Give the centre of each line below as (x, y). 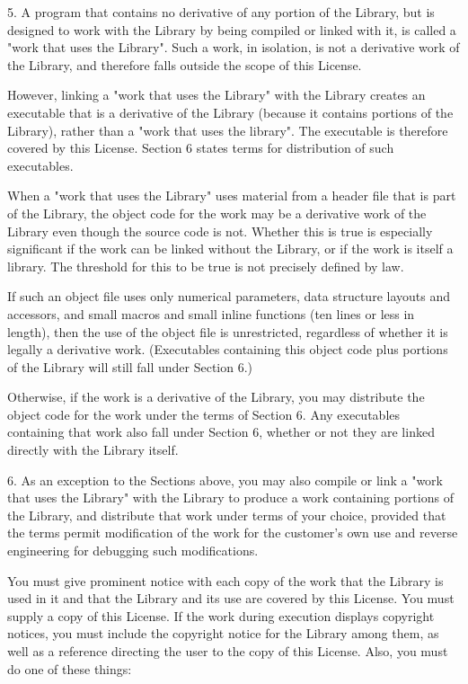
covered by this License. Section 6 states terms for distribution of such (201, 148)
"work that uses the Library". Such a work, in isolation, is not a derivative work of (234, 47)
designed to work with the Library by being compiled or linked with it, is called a (232, 29)
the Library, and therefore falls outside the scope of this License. (185, 64)
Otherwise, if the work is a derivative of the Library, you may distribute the (216, 397)
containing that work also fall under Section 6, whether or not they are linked (221, 432)
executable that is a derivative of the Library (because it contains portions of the (230, 112)
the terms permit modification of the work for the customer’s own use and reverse (233, 533)
